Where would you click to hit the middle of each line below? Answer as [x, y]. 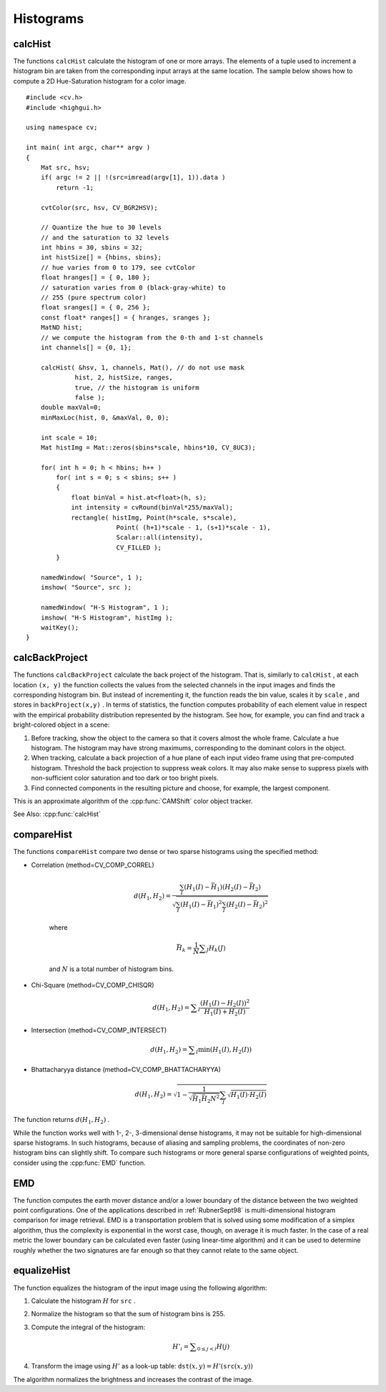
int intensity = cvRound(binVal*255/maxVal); [152, 508]
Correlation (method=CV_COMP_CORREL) [93, 865]
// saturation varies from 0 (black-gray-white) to [133, 287]
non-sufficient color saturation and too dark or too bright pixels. [125, 778]
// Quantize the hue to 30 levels [101, 228]
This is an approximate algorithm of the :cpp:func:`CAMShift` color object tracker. [133, 801]
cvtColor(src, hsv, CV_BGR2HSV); [99, 208]
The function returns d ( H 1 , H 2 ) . [61, 1120]
